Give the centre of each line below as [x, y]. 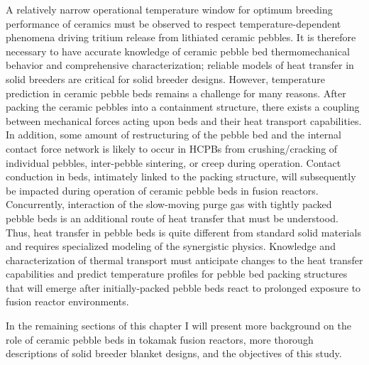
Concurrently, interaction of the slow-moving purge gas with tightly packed [169, 204]
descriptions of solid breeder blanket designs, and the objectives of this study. [174, 353]
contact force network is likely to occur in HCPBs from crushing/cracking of [172, 148]
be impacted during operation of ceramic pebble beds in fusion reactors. [162, 190]
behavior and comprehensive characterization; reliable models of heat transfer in [180, 65]
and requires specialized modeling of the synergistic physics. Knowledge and [171, 246]
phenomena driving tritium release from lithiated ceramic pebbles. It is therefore [181, 37]
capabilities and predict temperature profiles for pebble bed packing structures [177, 274]
